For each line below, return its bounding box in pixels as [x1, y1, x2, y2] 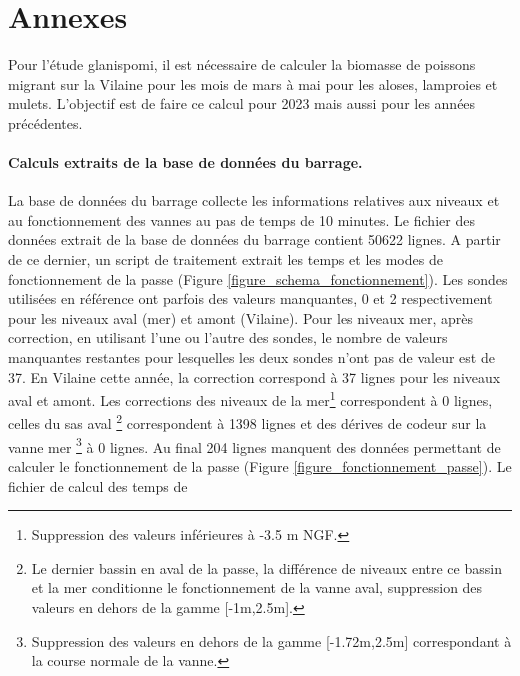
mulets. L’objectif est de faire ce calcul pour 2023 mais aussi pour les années [8, 93, 476, 114]
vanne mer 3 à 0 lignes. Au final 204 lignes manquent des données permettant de [8, 433, 501, 457]
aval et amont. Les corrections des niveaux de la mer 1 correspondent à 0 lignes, [8, 387, 493, 410]
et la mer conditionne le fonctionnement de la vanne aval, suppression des [31, 577, 483, 598]
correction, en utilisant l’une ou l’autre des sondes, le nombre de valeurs [8, 327, 448, 348]
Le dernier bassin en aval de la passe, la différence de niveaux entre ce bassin [31, 557, 502, 578]
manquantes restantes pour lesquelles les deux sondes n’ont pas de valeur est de [8, 347, 495, 368]
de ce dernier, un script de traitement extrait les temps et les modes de [8, 249, 443, 270]
